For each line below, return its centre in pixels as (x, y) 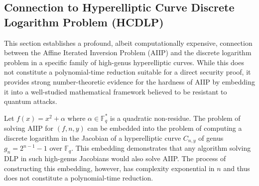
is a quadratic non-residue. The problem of (175, 118)
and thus (237, 168)
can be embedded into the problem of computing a (165, 128)
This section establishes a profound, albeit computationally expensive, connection (128, 43)
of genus (211, 138)
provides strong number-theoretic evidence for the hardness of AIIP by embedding (129, 81)
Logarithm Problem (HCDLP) (84, 22)
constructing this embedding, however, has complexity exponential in (109, 168)
